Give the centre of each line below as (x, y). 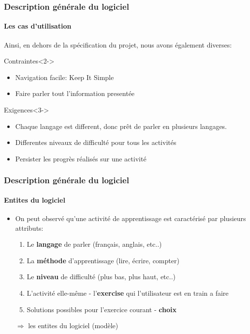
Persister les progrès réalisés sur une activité (81, 158)
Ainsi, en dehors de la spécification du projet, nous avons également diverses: (118, 44)
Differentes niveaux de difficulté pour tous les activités (96, 142)
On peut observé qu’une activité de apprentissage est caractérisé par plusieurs (131, 218)
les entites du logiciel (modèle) (73, 326)
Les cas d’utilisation (38, 26)
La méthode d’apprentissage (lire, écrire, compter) (103, 260)
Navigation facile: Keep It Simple (65, 77)
